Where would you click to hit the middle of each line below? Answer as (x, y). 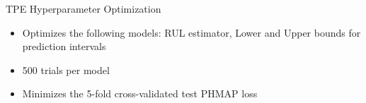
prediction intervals (64, 46)
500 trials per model (66, 69)
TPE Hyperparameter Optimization (84, 8)
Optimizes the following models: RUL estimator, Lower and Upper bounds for (191, 32)
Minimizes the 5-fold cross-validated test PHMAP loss (140, 93)
